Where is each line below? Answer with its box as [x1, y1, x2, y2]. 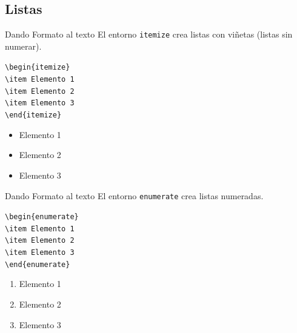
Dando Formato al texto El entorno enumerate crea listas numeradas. [5, 189, 264, 202]
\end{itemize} [5, 111, 62, 120]
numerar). [5, 39, 42, 52]
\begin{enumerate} [5, 213, 79, 222]
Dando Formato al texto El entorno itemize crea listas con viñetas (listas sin [5, 28, 293, 41]
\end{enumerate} [5, 260, 70, 269]
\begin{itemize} [5, 63, 70, 72]
